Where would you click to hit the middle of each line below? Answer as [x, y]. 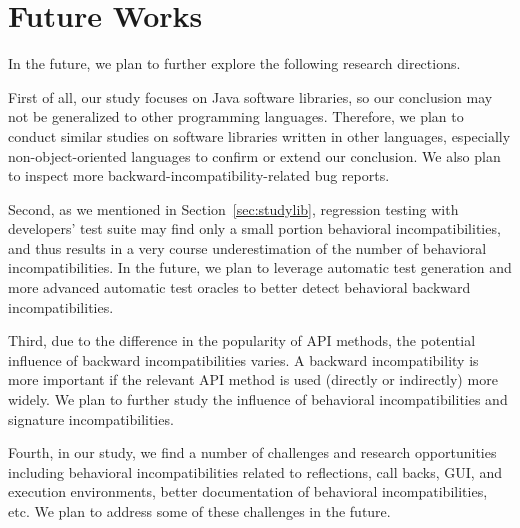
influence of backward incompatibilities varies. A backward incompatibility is [243, 359]
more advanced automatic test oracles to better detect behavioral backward [239, 287]
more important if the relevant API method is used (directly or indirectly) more [253, 379]
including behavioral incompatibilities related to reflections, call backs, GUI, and [255, 471]
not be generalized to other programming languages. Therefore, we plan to [236, 116]
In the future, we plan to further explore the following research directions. [234, 63]
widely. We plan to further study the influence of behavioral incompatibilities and [258, 399]
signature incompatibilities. [91, 418]
